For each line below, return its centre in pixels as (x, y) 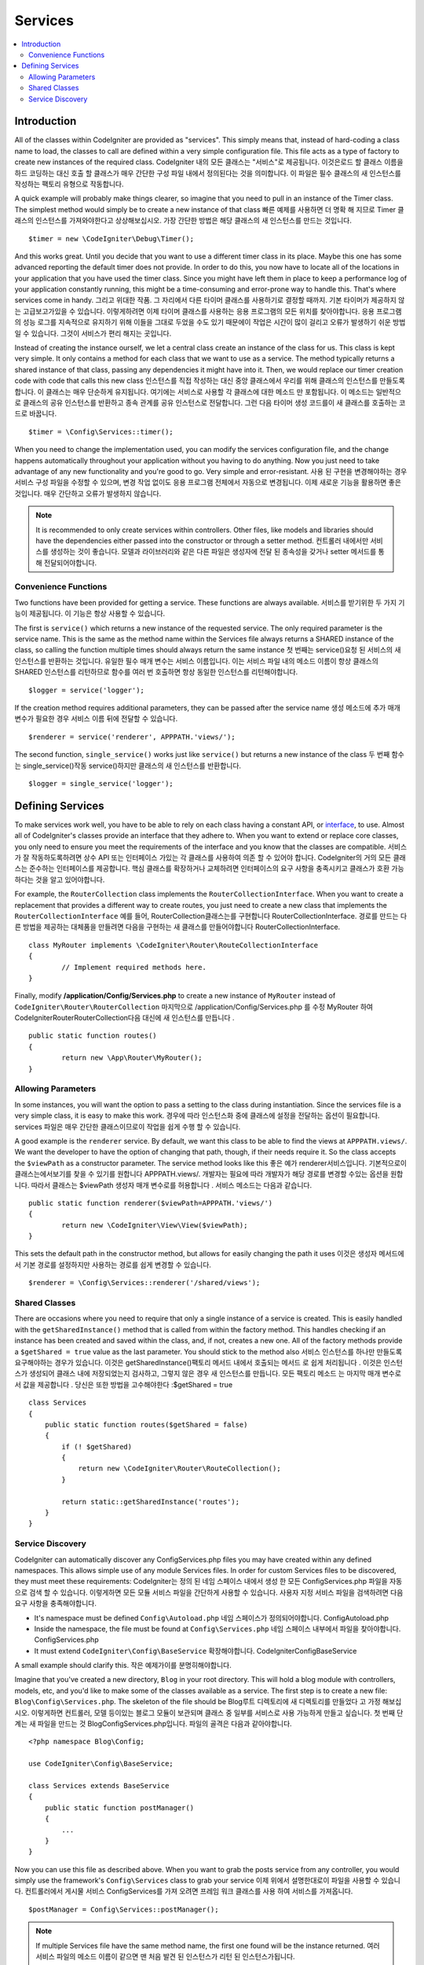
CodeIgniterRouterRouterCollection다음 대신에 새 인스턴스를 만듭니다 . (124, 1018)
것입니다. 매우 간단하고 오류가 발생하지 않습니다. (88, 493)
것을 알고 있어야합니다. (70, 880)
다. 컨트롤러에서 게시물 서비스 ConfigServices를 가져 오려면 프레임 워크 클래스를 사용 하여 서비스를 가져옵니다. (184, 1891)
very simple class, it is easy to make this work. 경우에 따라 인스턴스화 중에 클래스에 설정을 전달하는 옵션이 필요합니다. (197, 1115)
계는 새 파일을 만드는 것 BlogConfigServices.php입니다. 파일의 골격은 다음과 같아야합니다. (153, 1724)
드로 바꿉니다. (36, 413)
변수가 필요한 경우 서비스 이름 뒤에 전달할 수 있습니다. (96, 718)
